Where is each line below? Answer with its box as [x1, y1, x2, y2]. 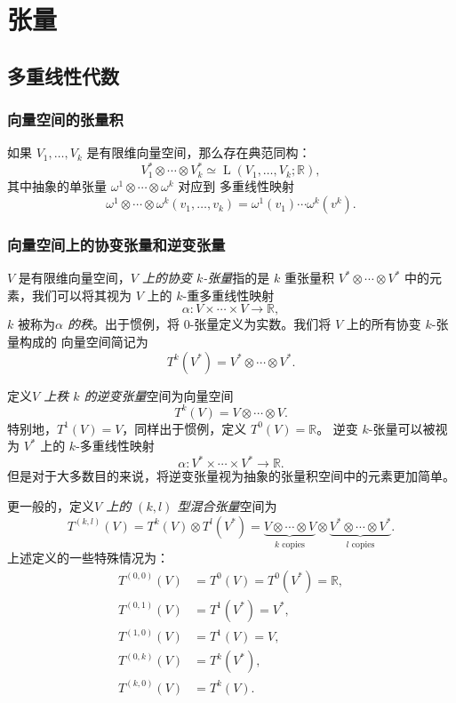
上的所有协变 [346, 315, 421, 333]
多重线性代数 [7, 61, 119, 89]
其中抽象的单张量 [7, 177, 107, 196]
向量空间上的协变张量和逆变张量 [7, 233, 226, 255]
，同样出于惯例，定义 [122, 419, 247, 437]
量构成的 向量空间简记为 [7, 332, 148, 351]
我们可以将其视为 [31, 285, 132, 304]
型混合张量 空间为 [177, 497, 277, 515]
